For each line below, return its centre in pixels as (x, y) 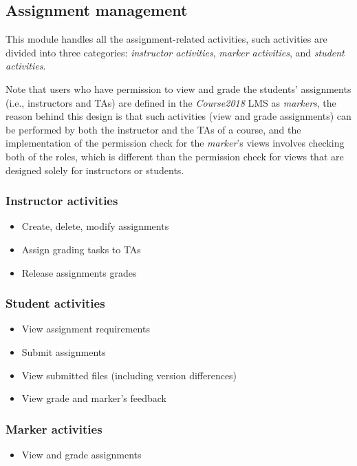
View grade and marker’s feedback (94, 398)
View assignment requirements (86, 329)
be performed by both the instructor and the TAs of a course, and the (153, 129)
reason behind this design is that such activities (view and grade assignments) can (178, 116)
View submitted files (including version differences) (129, 375)
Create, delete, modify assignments (95, 226)
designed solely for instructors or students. (95, 170)
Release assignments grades (79, 272)
